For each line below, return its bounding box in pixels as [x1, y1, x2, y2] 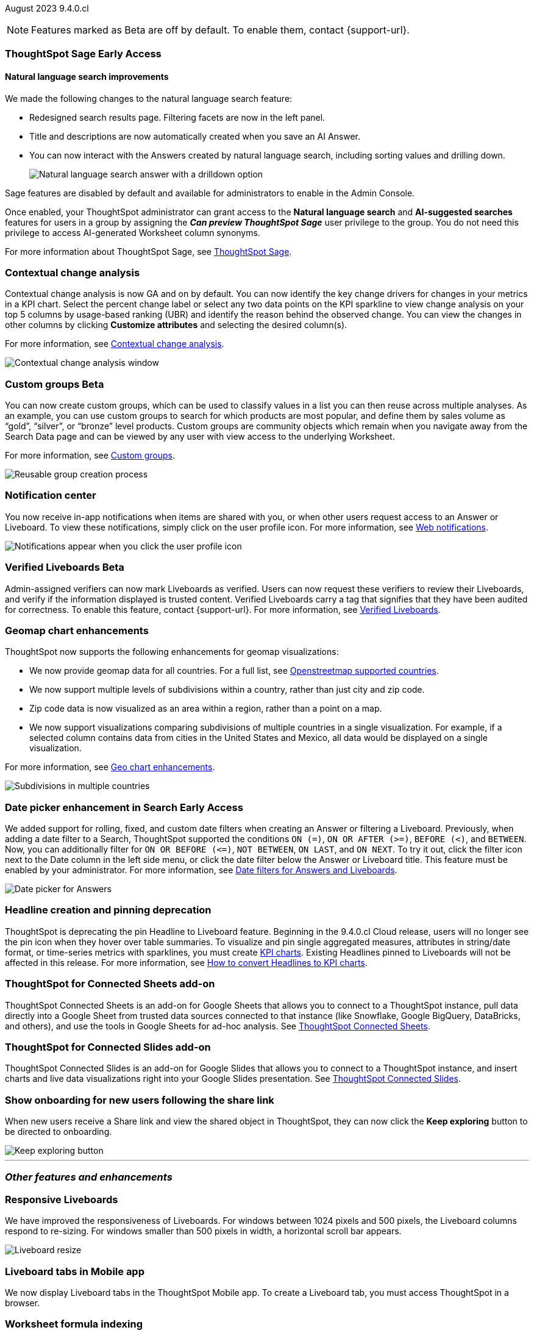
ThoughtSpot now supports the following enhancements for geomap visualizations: [5, 646, 339, 657]
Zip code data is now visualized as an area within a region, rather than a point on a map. [29, 703, 382, 714]
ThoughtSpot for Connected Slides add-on [5, 1040, 211, 1053]
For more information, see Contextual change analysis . [5, 338, 224, 349]
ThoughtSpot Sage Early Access [5, 48, 162, 60]
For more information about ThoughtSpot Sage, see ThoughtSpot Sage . [5, 246, 292, 257]
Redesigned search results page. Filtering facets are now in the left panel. [29, 112, 326, 123]
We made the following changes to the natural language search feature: [5, 93, 293, 104]
